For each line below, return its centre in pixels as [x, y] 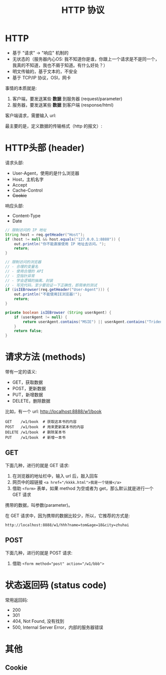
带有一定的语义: [21, 372]
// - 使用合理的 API [24, 271]
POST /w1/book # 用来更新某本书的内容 [44, 427]
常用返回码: [17, 600]
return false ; [28, 331]
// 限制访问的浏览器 [23, 262]
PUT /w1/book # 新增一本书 [35, 438]
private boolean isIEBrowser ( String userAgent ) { [58, 312]
